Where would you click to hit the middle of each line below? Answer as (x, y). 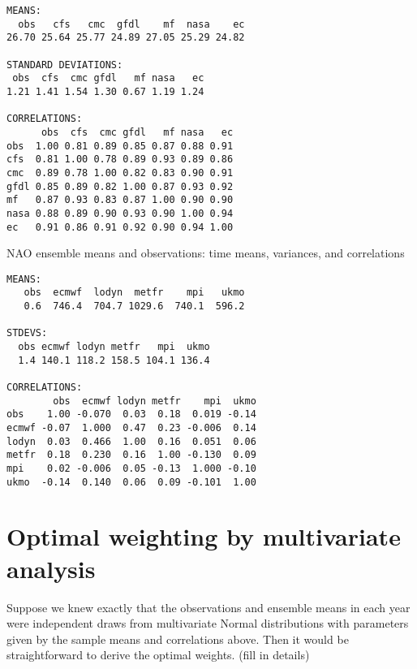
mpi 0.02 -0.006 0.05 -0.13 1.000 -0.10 (131, 468)
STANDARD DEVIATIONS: (65, 65)
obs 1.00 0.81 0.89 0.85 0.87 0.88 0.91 (120, 146)
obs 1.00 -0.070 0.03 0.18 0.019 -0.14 (131, 414)
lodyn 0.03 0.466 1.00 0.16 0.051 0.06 (131, 441)
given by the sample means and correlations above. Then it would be (178, 639)
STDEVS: (27, 333)
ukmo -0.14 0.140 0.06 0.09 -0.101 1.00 (131, 482)
